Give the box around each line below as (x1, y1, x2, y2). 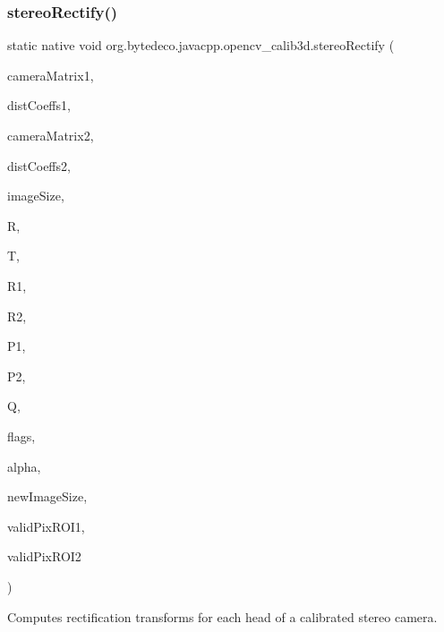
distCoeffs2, (7, 156, 71, 175)
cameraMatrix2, (7, 126, 94, 144)
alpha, (7, 457, 41, 475)
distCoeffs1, (7, 96, 71, 115)
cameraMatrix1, (7, 65, 94, 84)
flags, (7, 426, 36, 445)
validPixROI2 (7, 547, 81, 566)
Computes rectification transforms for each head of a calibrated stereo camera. (7, 607, 438, 626)
